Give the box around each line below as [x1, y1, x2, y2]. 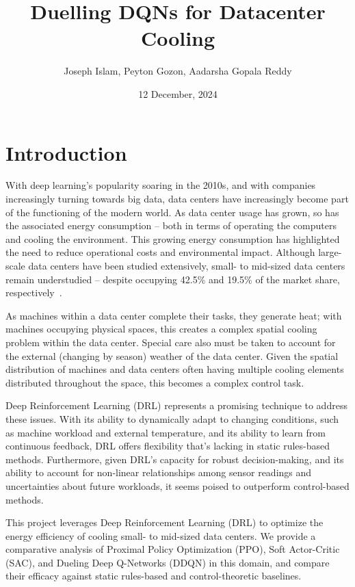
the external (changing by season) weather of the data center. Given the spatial [5, 348, 339, 363]
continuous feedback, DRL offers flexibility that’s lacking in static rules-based [5, 439, 330, 453]
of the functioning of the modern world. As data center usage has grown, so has [5, 205, 339, 219]
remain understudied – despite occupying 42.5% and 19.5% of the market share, [5, 272, 340, 286]
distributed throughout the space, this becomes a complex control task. [5, 375, 304, 389]
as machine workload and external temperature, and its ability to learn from [5, 425, 326, 439]
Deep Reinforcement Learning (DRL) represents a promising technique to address [5, 398, 347, 413]
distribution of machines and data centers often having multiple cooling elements [5, 362, 344, 376]
